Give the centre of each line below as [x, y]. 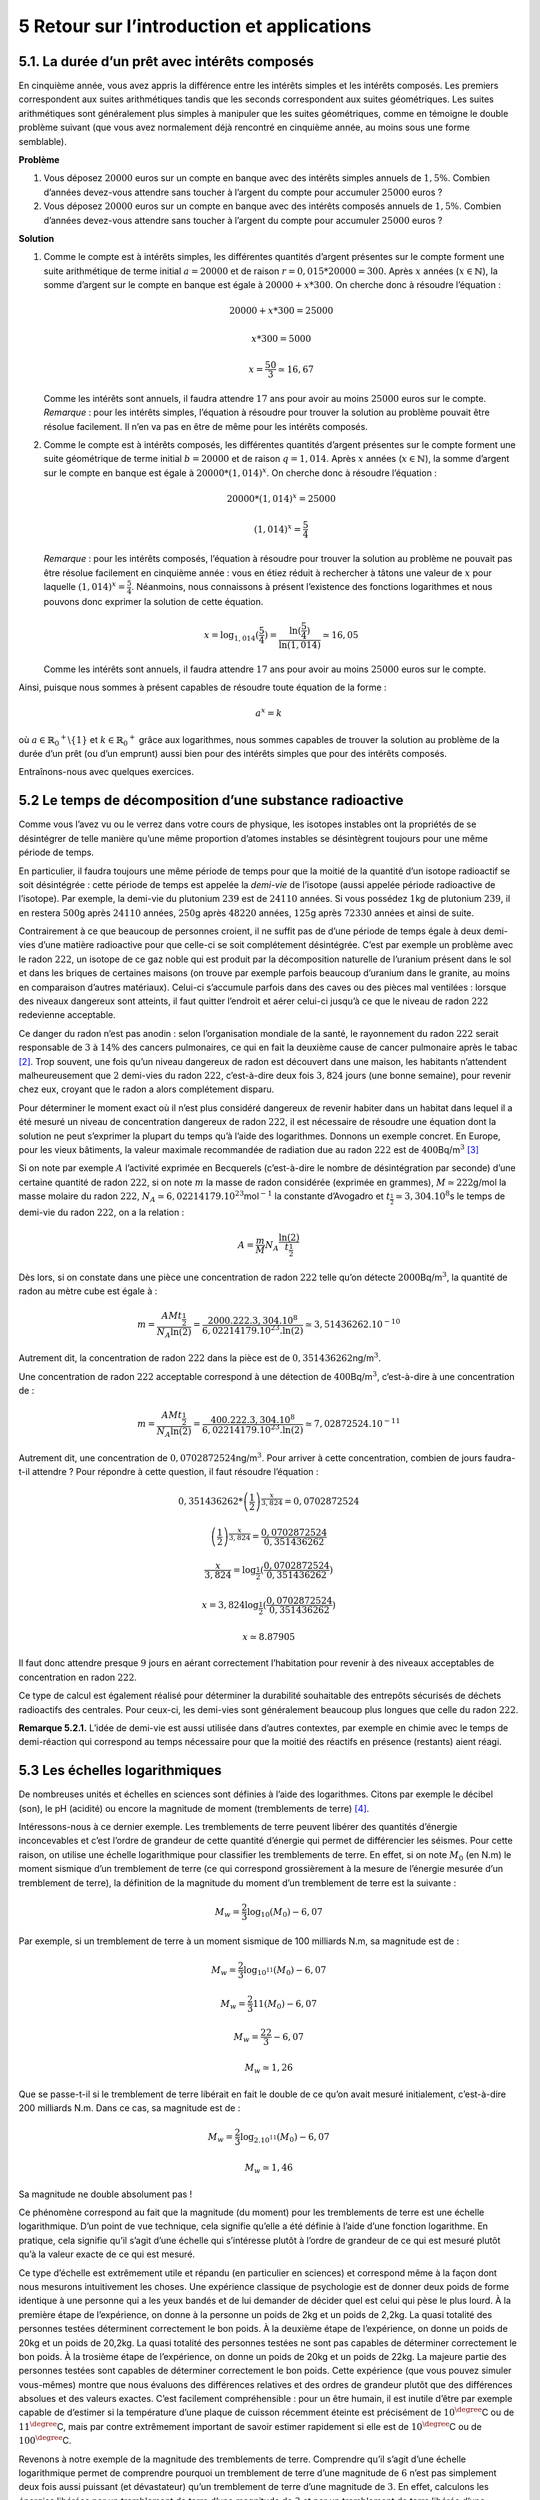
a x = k [269, 712]
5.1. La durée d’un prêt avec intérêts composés [166, 61]
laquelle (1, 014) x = [84, 586]
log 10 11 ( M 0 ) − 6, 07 [285, 1971]
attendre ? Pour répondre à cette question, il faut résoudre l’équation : [175, 1471]
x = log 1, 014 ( [231, 636]
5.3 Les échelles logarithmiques [120, 1770]
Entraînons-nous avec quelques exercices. [106, 772]
